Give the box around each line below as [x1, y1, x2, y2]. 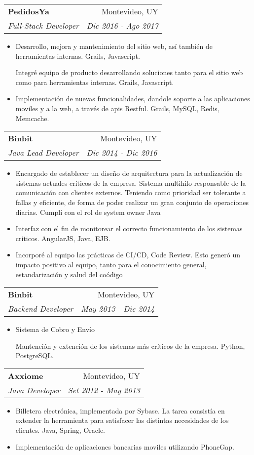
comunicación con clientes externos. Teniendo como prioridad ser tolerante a [15, 187, 246, 198]
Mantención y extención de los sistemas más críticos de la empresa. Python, [15, 340, 245, 351]
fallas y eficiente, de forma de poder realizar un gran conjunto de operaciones [15, 197, 249, 207]
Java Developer [8, 384, 60, 396]
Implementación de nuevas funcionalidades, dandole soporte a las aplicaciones [15, 93, 250, 104]
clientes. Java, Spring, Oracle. [15, 425, 105, 435]
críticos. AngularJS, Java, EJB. [15, 233, 110, 243]
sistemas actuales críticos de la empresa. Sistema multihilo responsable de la [15, 177, 246, 188]
